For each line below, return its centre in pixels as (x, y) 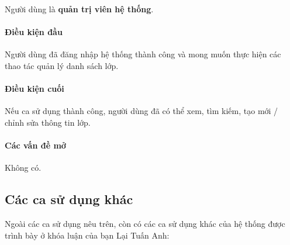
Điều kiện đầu (34, 32)
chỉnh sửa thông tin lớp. (48, 122)
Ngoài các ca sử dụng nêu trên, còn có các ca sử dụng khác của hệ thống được (145, 224)
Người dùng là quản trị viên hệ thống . (79, 9)
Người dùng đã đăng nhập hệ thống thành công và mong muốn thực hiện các (143, 54)
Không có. (23, 168)
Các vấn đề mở (35, 145)
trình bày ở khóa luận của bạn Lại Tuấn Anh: (87, 235)
